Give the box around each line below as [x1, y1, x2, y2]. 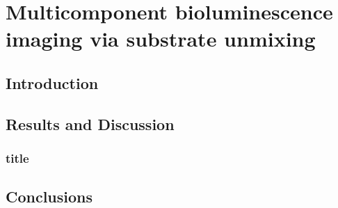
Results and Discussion [6, 113, 175, 134]
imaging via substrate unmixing [6, 24, 316, 53]
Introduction [6, 72, 99, 93]
